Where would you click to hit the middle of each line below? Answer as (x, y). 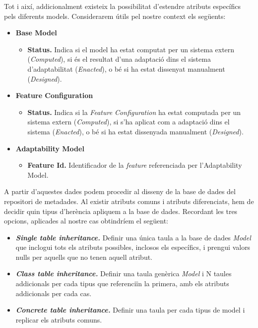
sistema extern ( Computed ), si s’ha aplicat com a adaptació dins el (129, 122)
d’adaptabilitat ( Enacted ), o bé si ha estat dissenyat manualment (126, 68)
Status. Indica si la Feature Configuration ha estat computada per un (134, 112)
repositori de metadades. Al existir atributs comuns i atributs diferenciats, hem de (129, 201)
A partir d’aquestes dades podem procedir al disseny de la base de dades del (120, 191)
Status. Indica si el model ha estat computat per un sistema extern (131, 49)
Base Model (36, 33)
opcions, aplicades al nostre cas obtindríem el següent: (86, 221)
